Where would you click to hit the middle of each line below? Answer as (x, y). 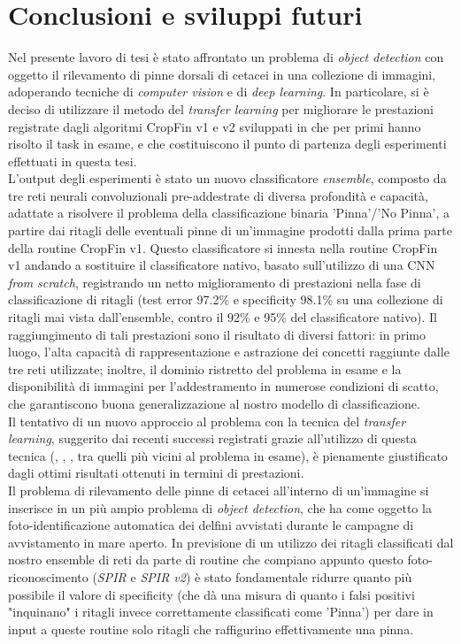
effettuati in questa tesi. (73, 161)
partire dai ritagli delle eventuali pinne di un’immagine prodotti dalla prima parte (230, 230)
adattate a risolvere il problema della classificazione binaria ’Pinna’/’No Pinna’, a (229, 213)
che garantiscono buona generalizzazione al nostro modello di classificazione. (214, 403)
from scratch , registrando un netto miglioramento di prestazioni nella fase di (215, 282)
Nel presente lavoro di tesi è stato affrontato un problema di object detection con (226, 57)
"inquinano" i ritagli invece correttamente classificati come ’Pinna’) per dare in (221, 612)
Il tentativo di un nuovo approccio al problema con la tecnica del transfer (207, 421)
